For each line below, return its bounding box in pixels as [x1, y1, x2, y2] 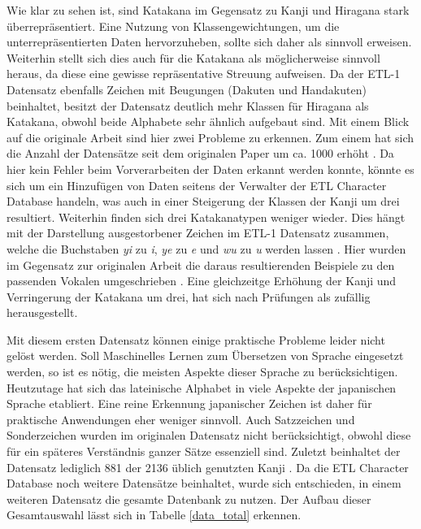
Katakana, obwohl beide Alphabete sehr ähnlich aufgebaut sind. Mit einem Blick [7, 113, 410, 130]
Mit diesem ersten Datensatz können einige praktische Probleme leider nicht [7, 331, 385, 348]
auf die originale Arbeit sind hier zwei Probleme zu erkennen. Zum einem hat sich [7, 128, 414, 145]
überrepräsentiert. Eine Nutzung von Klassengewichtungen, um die [7, 17, 340, 34]
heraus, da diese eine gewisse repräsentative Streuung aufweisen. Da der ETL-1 [7, 65, 401, 82]
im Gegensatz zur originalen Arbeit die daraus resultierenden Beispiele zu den [7, 256, 395, 273]
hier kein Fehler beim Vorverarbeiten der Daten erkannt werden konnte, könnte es [7, 160, 414, 177]
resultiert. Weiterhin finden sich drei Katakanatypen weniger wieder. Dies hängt [7, 208, 406, 225]
